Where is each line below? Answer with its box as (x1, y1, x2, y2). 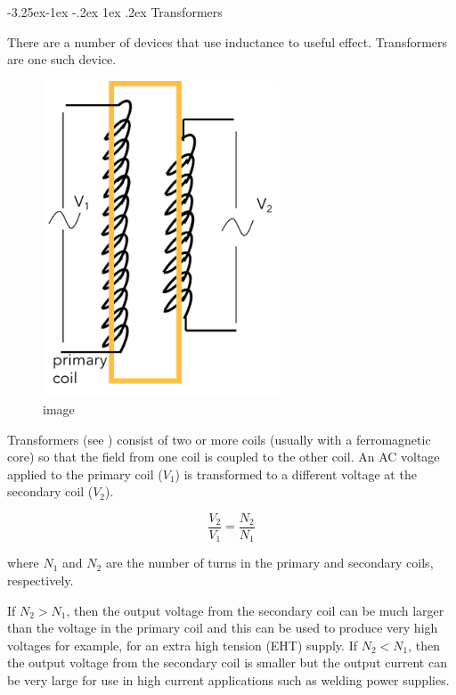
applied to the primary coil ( (7, 464, 163, 483)
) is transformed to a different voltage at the (175, 464, 417, 483)
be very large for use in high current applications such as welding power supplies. (7, 671, 450, 689)
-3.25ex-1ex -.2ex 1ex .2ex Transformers (7, 3, 223, 20)
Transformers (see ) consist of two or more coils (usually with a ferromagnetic (7, 429, 431, 448)
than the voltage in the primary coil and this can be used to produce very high (7, 618, 438, 637)
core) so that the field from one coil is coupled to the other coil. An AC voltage (7, 447, 440, 466)
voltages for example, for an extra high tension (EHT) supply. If (7, 635, 357, 654)
